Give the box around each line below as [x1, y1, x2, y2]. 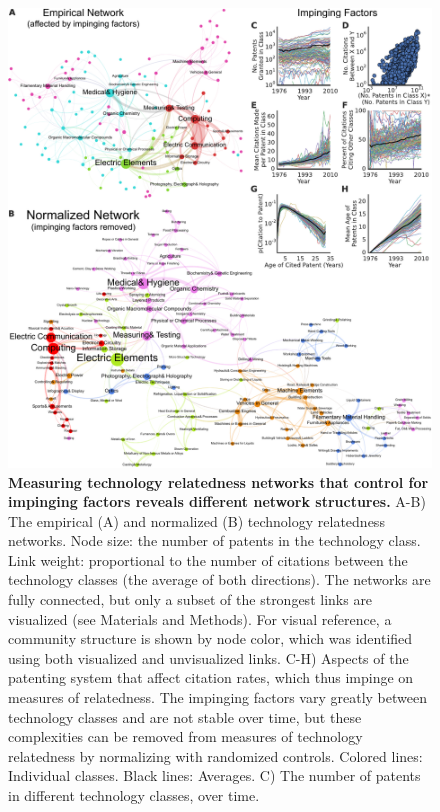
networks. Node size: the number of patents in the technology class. [8, 530, 421, 551]
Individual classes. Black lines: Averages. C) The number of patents [8, 765, 421, 786]
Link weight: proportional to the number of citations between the [8, 549, 408, 570]
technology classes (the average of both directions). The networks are [8, 569, 431, 590]
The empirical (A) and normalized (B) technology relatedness [8, 510, 385, 531]
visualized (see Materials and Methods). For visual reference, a [8, 608, 392, 629]
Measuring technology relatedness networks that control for [8, 471, 429, 492]
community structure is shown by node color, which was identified [8, 628, 413, 649]
